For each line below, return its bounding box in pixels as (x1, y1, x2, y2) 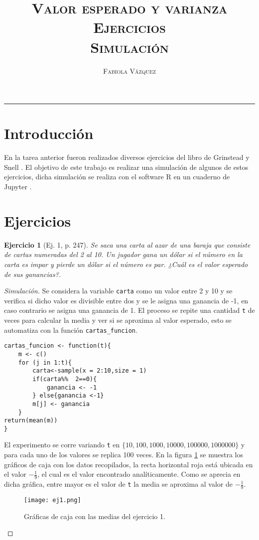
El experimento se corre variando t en (4, 439, 120, 450)
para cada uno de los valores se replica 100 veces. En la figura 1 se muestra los (4, 449, 243, 460)
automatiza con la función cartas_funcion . (4, 324, 137, 335)
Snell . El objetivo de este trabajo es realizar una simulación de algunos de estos (4, 161, 249, 172)
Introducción (4, 123, 94, 143)
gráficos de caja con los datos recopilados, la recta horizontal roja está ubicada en (4, 459, 253, 469)
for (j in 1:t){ (18, 359, 72, 366)
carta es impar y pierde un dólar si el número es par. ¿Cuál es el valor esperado (4, 259, 248, 269)
